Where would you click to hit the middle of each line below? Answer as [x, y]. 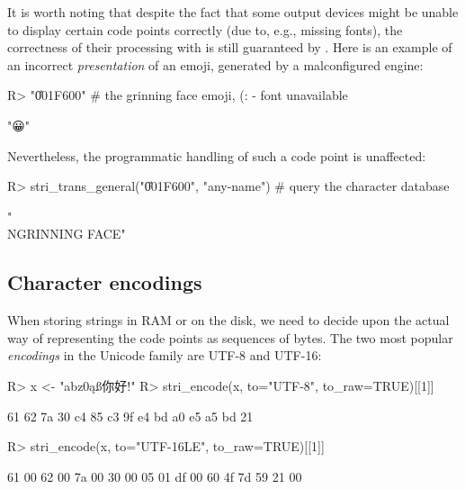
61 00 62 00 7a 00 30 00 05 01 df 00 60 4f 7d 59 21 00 [155, 476]
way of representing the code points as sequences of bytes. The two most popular [230, 337]
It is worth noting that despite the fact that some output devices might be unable [233, 12]
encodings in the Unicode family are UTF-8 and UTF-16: [165, 355]
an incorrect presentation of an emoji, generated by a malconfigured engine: [215, 64]
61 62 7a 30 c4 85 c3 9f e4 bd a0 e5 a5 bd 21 [130, 416]
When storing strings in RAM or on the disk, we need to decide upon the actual [228, 320]
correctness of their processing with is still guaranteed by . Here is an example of [230, 47]
